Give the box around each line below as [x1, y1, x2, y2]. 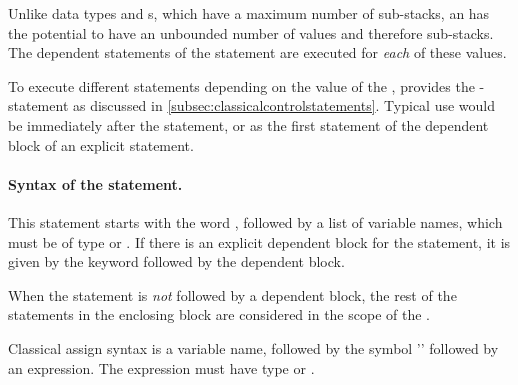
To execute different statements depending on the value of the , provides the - [8, 75, 485, 96]
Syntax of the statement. [8, 173, 183, 194]
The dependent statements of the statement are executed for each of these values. [8, 42, 507, 63]
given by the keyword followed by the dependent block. [8, 251, 345, 272]
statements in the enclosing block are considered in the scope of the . [8, 304, 430, 325]
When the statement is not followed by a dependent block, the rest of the [8, 284, 457, 305]
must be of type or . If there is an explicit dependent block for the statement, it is [8, 231, 511, 252]
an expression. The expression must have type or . [8, 357, 315, 378]
